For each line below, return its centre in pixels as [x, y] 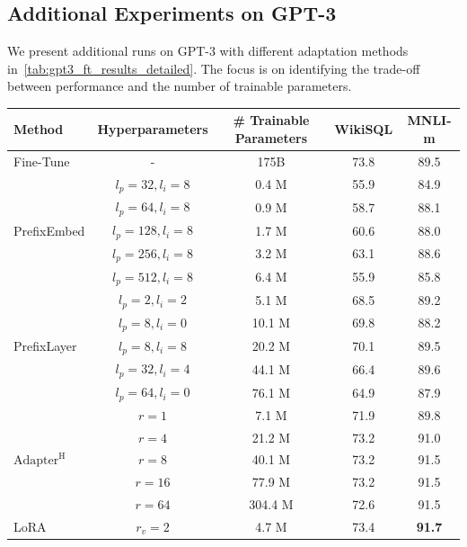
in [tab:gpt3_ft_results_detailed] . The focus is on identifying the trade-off [214, 68]
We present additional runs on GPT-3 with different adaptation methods [208, 51]
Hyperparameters [153, 129]
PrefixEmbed [49, 230]
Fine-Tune [42, 161]
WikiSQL [364, 129]
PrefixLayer [45, 346]
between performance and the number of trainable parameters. [180, 86]
